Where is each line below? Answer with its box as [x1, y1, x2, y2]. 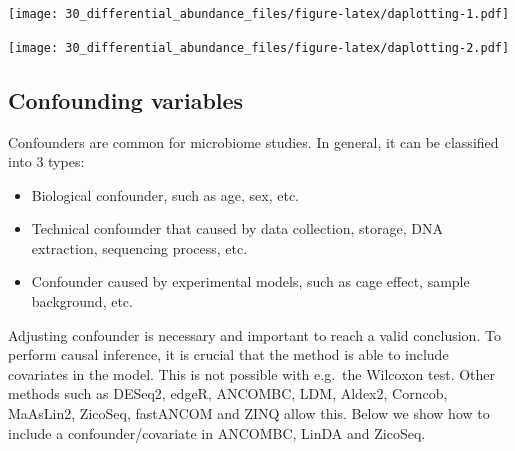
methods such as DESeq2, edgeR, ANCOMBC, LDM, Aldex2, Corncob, [8, 383, 448, 404]
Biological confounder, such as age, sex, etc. [31, 184, 300, 205]
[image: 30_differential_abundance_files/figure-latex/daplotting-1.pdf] [8, 7, 510, 21]
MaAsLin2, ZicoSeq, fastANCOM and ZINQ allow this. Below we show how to [8, 403, 490, 424]
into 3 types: [8, 151, 85, 172]
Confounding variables [8, 84, 244, 115]
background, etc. [31, 291, 133, 312]
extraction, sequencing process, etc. [31, 237, 248, 258]
